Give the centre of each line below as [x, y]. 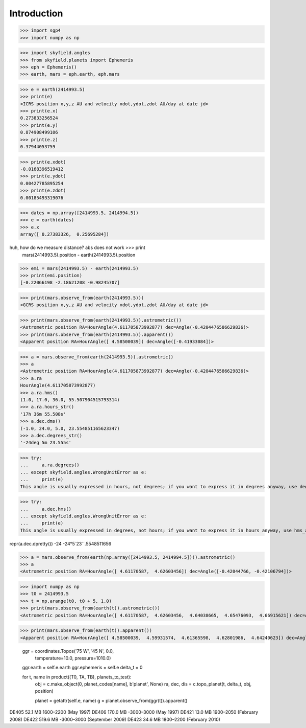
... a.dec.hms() [46, 509]
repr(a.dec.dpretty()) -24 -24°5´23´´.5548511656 [60, 543]
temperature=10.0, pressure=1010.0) [73, 658]
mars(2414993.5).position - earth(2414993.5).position [79, 255]
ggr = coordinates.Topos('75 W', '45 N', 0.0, [68, 651]
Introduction [36, 13]
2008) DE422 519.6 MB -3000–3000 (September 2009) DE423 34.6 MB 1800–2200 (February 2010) [115, 719]
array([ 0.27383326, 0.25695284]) [65, 234]
